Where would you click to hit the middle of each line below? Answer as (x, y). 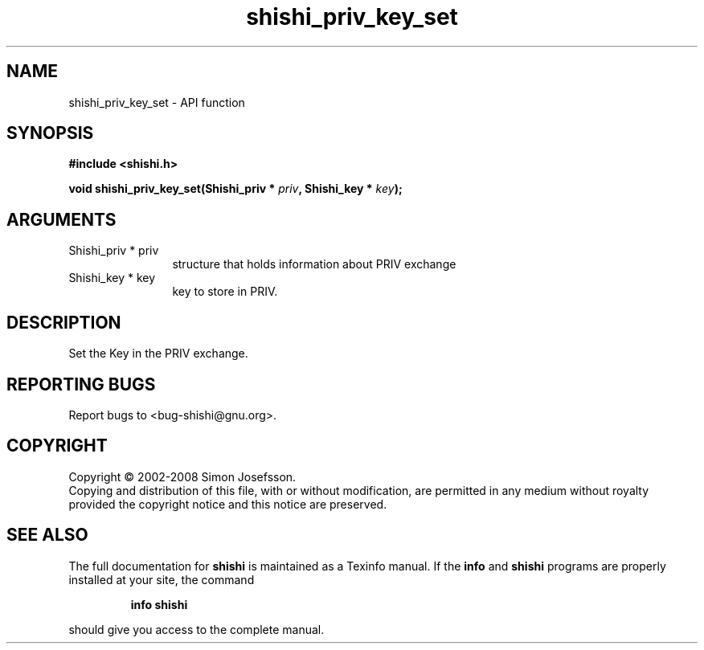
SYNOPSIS (50, 133)
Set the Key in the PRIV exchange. (158, 354)
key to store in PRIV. (225, 292)
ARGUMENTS (61, 219)
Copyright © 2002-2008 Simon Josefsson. (182, 476)
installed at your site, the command (162, 579)
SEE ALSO (47, 535)
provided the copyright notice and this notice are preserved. (228, 504)
